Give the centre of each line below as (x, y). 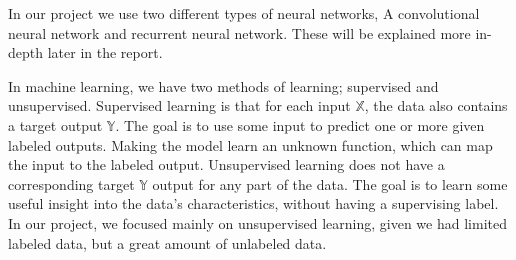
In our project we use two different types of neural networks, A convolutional (244, 13)
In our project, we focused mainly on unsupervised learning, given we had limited (257, 222)
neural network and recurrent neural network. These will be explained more (239, 32)
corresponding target (71, 183)
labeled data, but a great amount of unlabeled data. (167, 242)
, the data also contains (436, 105)
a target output (55, 124)
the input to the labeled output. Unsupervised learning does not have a (226, 164)
